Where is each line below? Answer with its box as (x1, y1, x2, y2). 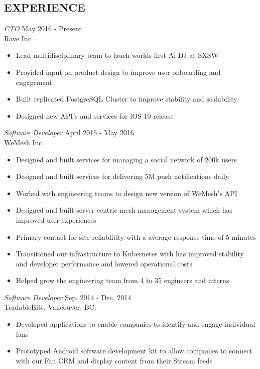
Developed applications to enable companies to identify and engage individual (16, 319, 255, 329)
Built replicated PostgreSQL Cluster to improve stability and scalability (16, 94, 237, 104)
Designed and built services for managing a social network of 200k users (16, 154, 237, 164)
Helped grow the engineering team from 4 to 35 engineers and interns (16, 275, 229, 286)
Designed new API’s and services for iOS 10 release (16, 110, 174, 121)
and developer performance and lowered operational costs (16, 258, 192, 268)
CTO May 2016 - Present (4, 23, 82, 34)
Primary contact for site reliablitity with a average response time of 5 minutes (16, 231, 256, 242)
